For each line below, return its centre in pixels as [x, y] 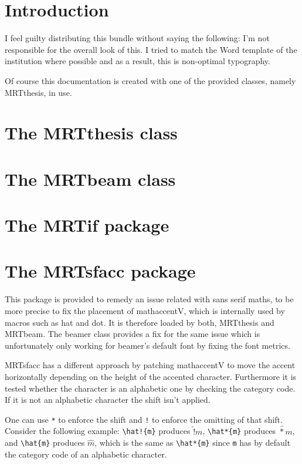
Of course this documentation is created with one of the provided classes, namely [150, 80]
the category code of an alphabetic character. [86, 454]
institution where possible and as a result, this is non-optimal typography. [138, 61]
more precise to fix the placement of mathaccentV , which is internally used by [145, 310]
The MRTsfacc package [100, 271]
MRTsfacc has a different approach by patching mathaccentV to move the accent [150, 365]
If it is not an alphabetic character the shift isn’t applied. [108, 400]
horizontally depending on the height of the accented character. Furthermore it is [151, 376]
